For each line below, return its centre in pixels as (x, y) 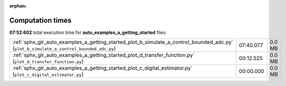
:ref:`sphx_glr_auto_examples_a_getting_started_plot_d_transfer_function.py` (104, 55)
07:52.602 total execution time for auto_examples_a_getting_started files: (88, 32)
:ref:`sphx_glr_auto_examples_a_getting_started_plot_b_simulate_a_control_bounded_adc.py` (123, 42)
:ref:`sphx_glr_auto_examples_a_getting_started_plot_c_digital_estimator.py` (102, 68)
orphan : (18, 6)
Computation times (40, 20)
